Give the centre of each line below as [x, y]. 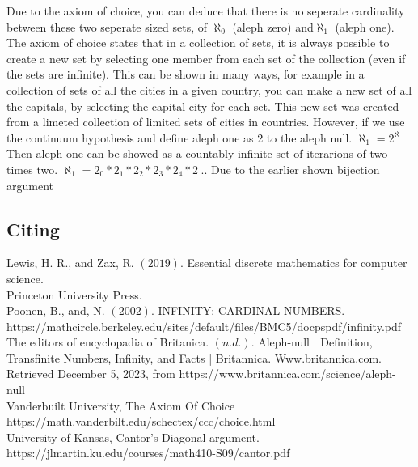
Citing [33, 229]
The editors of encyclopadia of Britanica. [108, 342]
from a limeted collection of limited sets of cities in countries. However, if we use [206, 122]
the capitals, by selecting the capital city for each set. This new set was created [203, 106]
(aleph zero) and [273, 26]
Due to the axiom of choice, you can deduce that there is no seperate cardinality [206, 11]
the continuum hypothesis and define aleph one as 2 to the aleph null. [179, 137]
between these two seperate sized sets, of [107, 26]
